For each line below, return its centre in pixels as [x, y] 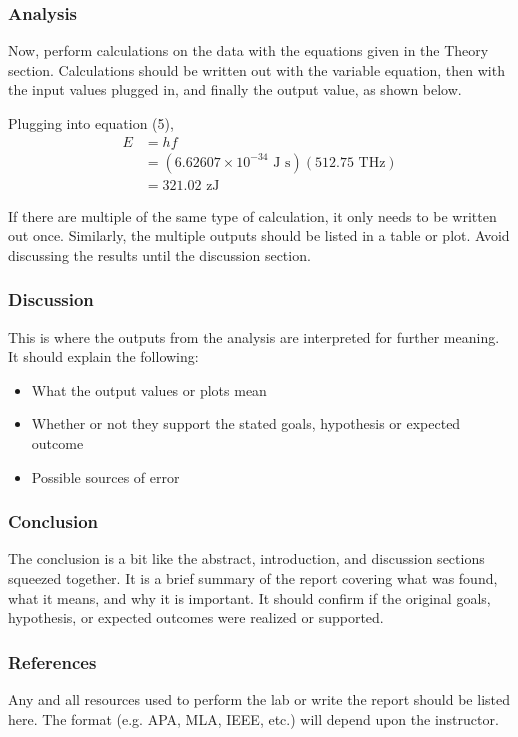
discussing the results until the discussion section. [159, 254]
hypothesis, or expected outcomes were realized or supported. [196, 617]
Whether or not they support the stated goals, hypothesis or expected [246, 423]
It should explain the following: [103, 356]
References [52, 661]
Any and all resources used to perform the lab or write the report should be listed [259, 699]
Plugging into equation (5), [91, 123]
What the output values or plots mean [149, 389]
